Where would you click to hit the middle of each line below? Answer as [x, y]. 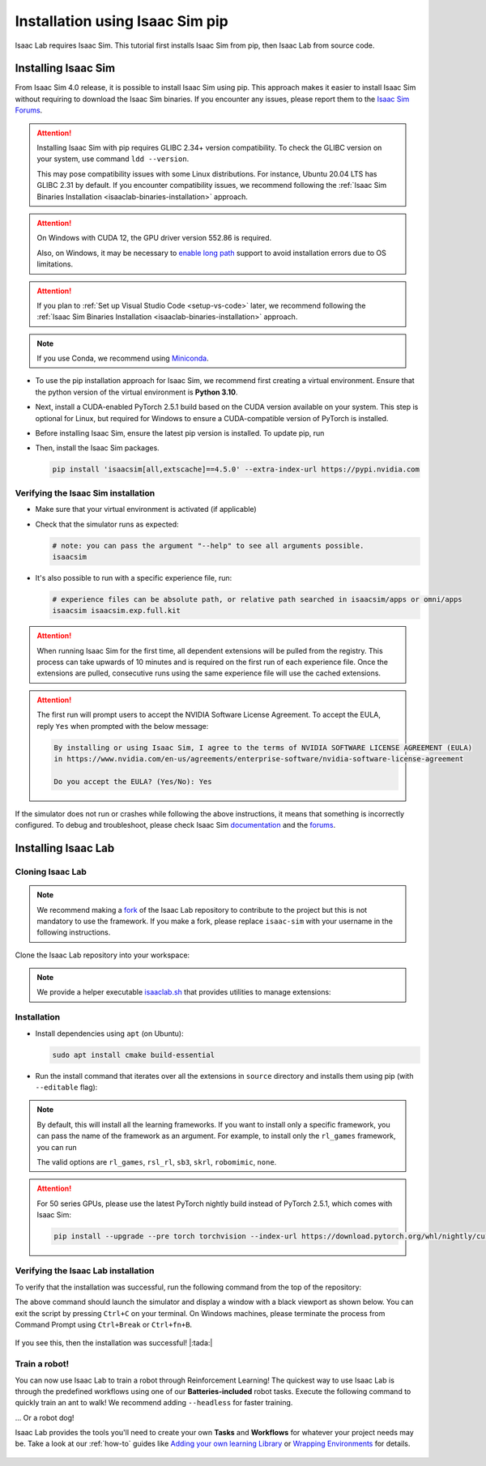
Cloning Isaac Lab [51, 872]
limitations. [55, 264]
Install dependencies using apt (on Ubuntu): [109, 1033]
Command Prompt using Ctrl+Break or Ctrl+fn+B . [104, 1324]
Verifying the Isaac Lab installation [85, 1271]
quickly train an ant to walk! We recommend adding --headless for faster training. [154, 1403]
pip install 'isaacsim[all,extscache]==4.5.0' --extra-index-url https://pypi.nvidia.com [236, 469]
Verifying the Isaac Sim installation [85, 492]
